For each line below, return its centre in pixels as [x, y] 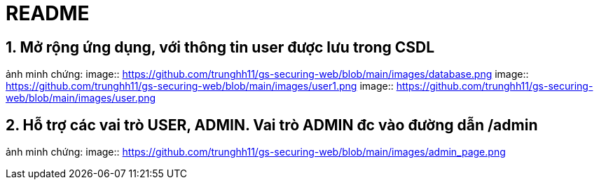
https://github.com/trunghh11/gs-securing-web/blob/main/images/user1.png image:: [200, 86]
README [48, 13]
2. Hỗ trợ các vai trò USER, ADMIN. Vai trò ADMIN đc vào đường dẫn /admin [272, 125]
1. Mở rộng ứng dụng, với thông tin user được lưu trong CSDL [220, 47]
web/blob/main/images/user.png [81, 98]
